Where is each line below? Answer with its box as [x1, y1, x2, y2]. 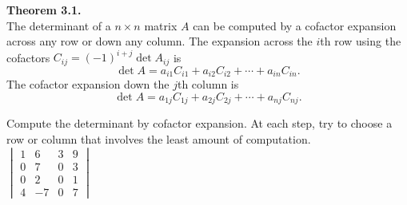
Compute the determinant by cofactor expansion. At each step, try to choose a [6, 115, 393, 132]
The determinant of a [6, 17, 111, 34]
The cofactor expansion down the [6, 76, 170, 93]
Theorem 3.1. [6, 2, 82, 18]
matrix [144, 17, 178, 34]
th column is [177, 76, 239, 93]
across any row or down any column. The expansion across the [6, 33, 313, 49]
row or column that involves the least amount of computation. [6, 130, 311, 147]
